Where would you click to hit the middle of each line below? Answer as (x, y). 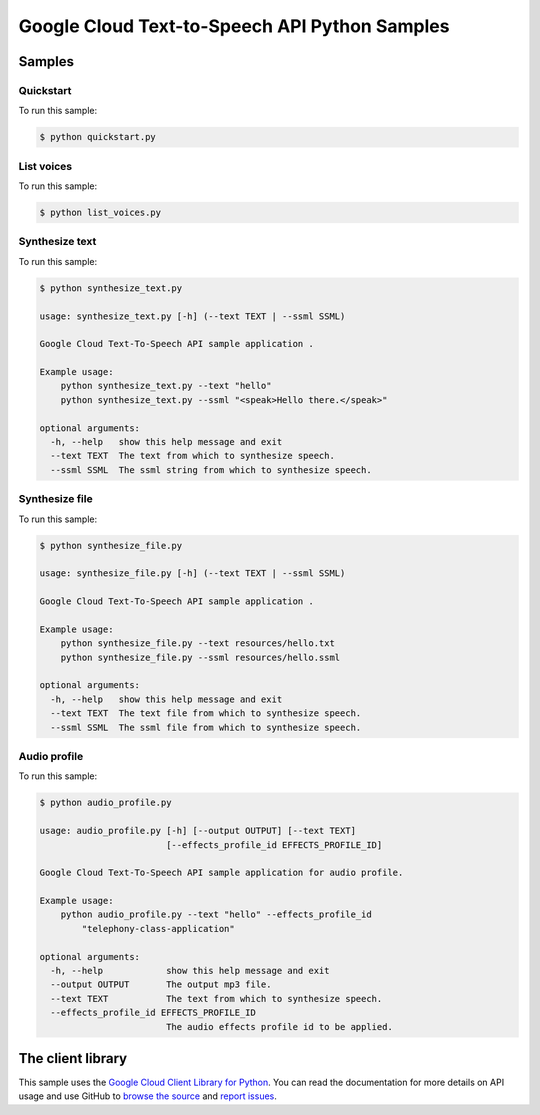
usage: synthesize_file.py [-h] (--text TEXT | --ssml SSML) (192, 573)
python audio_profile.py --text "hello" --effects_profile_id (216, 914)
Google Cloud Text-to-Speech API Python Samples (234, 26)
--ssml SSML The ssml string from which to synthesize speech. (211, 469)
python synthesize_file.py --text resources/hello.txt (197, 643)
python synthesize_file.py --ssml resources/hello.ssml (200, 657)
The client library (73, 1058)
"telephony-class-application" (158, 928)
